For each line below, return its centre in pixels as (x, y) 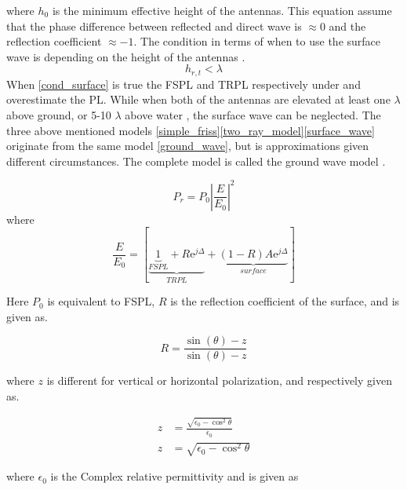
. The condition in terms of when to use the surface (257, 41)
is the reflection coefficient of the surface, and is (285, 301)
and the (347, 26)
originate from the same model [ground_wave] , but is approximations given (188, 146)
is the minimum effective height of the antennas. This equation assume (222, 10)
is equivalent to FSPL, (101, 301)
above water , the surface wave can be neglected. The (253, 115)
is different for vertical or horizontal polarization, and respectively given (219, 380)
